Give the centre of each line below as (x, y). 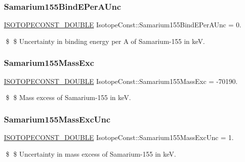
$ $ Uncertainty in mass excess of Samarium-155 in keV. (91, 153)
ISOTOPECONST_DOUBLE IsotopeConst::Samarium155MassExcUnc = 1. (119, 137)
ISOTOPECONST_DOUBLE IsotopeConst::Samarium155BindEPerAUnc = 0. (123, 25)
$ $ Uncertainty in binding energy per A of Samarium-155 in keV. (105, 41)
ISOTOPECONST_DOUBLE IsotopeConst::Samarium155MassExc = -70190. (121, 81)
